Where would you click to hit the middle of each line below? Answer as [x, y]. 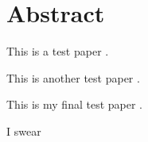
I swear [24, 130]
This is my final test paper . [74, 104]
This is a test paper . [58, 51]
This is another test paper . [73, 77]
